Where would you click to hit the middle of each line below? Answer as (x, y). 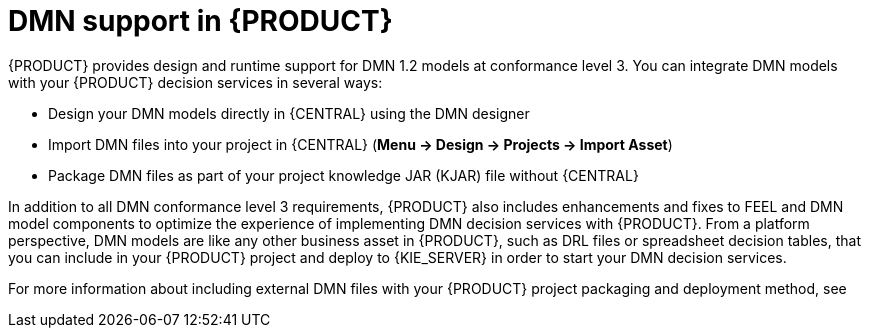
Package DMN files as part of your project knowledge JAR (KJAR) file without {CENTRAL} (343, 175)
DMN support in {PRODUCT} (200, 21)
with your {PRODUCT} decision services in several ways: (195, 82)
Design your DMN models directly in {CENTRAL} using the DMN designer (289, 113)
